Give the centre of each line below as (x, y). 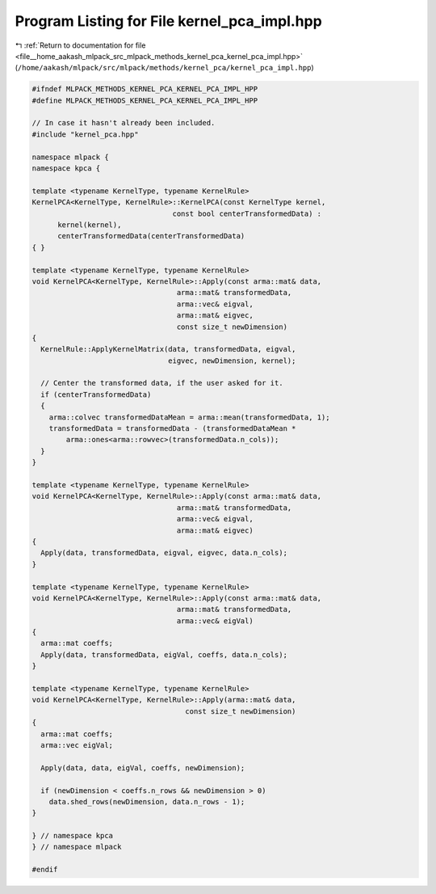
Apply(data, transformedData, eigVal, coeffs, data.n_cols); (164, 654)
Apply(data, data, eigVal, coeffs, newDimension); (143, 767)
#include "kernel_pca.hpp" (85, 134)
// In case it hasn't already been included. (124, 123)
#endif (45, 870)
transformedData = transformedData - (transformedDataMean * (172, 429)
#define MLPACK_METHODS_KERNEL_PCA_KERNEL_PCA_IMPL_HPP (145, 100)
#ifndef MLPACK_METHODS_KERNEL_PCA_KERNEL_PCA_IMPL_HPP (145, 89)
